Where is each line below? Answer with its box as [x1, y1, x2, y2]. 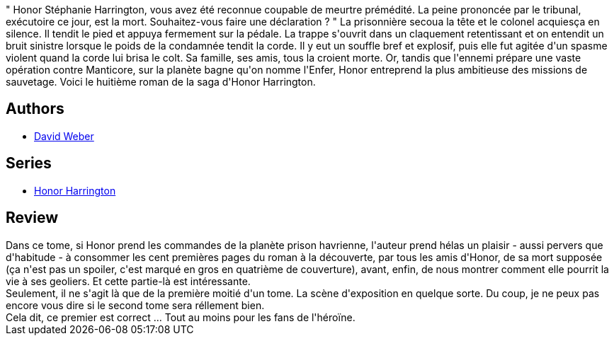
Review [6, 209, 59, 227]
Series [6, 154, 52, 173]
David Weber [34, 129, 94, 142]
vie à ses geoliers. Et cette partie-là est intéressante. [6, 274, 251, 287]
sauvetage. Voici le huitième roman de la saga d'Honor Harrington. [6, 76, 316, 88]
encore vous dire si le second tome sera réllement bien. [6, 299, 265, 311]
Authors [6, 100, 64, 118]
